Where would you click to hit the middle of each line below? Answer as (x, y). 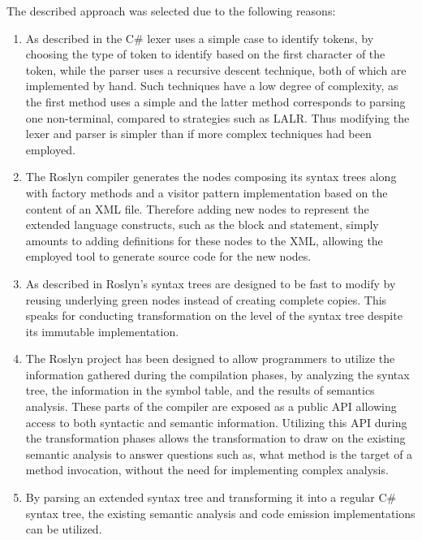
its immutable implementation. (102, 331)
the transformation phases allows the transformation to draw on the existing (215, 438)
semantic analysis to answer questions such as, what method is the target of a (219, 454)
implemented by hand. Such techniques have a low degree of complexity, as (212, 86)
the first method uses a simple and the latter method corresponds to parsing (215, 101)
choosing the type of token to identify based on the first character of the (205, 54)
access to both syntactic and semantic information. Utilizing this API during (216, 422)
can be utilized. (64, 529)
